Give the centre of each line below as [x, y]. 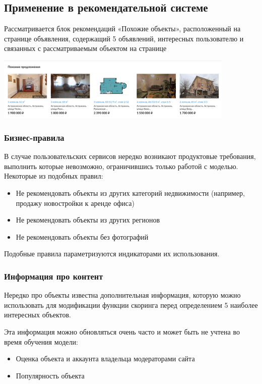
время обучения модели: [41, 341]
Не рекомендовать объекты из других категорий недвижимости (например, [130, 193]
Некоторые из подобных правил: [54, 176]
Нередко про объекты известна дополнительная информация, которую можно [122, 295]
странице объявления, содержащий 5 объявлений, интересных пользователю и [124, 38]
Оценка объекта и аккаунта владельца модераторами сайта [105, 359]
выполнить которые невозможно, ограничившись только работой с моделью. [121, 166]
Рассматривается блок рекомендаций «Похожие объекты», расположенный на [122, 29]
